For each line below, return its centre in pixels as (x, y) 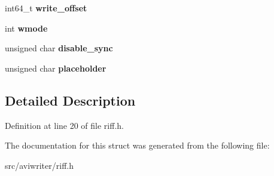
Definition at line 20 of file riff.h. (64, 125)
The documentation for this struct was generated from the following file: (137, 145)
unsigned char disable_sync (59, 48)
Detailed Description (70, 100)
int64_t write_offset (46, 8)
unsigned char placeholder (56, 68)
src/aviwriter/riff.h (39, 165)
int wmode (26, 28)
